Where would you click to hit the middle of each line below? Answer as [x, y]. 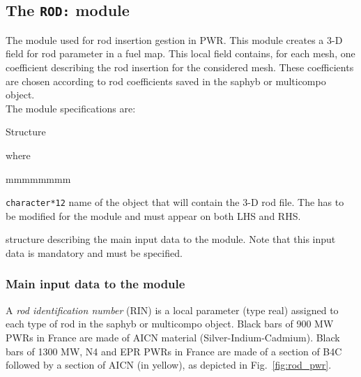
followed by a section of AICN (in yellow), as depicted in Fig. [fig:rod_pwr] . [169, 365]
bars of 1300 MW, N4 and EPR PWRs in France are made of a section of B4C [174, 351]
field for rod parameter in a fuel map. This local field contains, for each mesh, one [180, 53]
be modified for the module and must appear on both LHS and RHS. [153, 215]
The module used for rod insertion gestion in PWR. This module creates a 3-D [174, 39]
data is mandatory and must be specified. [94, 252]
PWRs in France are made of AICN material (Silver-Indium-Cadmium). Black [173, 337]
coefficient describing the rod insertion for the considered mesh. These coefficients [180, 67]
